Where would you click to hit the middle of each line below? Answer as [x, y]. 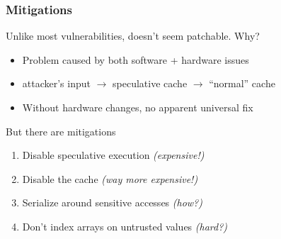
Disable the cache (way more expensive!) [110, 178]
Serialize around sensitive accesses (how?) [112, 202]
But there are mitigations [61, 131]
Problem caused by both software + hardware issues [136, 59]
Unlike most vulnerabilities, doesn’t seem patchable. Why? [133, 36]
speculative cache [150, 83]
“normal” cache [242, 83]
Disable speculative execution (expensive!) [113, 155]
